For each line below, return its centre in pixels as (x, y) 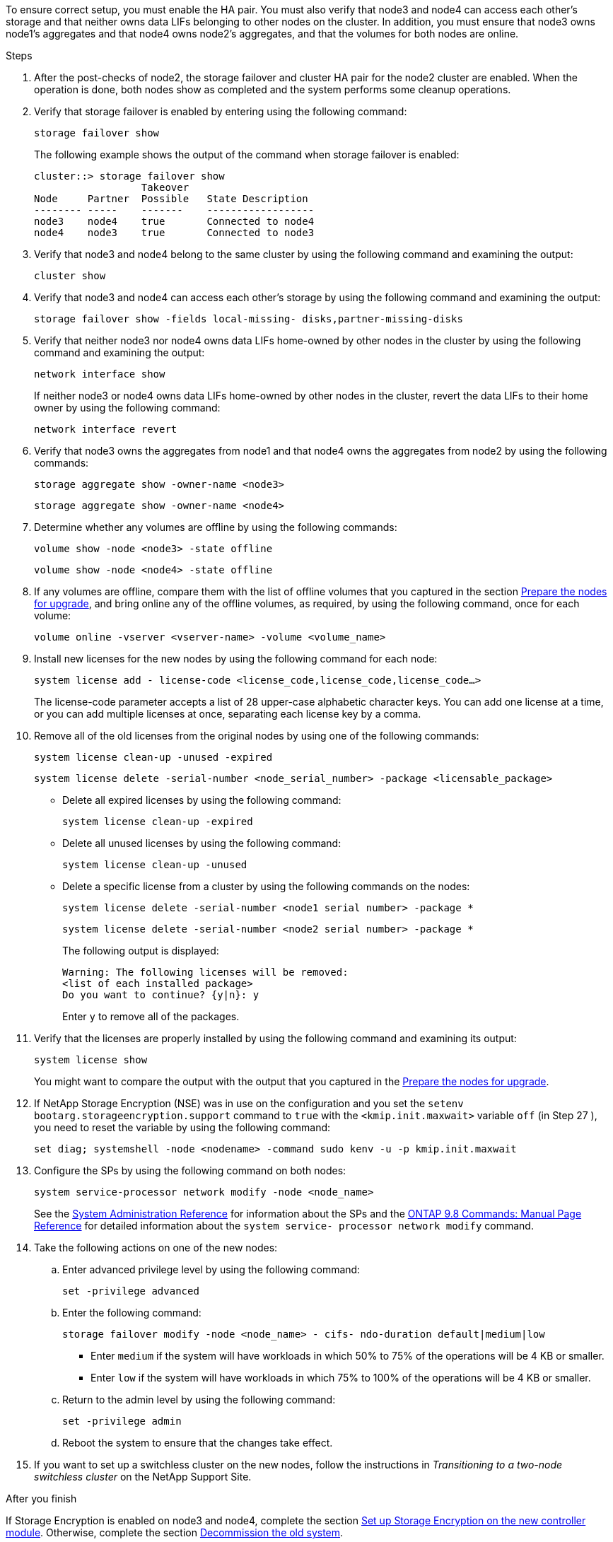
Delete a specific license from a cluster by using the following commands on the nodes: (266, 886)
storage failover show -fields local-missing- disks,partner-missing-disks (249, 319)
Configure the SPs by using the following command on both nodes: (190, 1170)
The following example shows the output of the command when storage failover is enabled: (247, 154)
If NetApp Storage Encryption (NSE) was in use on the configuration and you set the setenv (249, 1103)
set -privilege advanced (131, 1291)
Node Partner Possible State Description (171, 199)
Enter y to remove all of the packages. (151, 1016)
